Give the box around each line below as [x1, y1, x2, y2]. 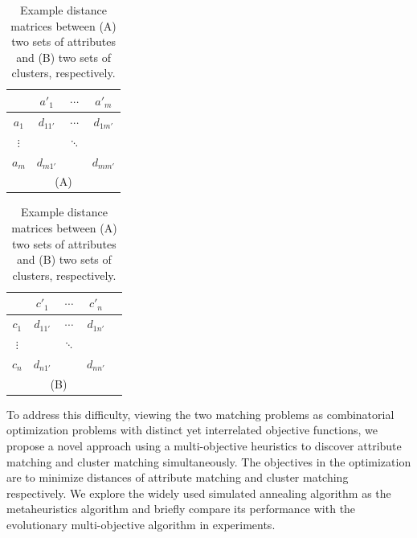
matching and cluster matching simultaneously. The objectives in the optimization [6, 453, 411, 470]
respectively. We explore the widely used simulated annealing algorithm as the [6, 484, 391, 501]
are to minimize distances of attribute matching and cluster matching [6, 469, 349, 486]
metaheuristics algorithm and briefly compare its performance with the [6, 500, 356, 517]
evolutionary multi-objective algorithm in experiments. [6, 516, 276, 533]
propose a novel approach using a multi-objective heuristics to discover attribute [6, 437, 402, 454]
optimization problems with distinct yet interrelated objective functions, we [6, 421, 378, 438]
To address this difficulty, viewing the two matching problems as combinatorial [6, 405, 395, 422]
